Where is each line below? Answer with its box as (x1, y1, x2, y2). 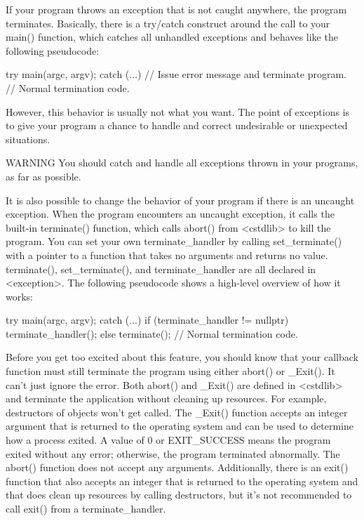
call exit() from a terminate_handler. (6, 501, 166, 515)
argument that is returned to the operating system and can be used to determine (6, 418, 353, 433)
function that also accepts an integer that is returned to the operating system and (6, 473, 358, 488)
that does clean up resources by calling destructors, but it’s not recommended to (6, 487, 352, 502)
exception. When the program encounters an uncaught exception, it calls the (6, 206, 335, 221)
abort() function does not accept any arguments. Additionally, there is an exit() (6, 460, 349, 475)
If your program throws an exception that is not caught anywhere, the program (6, 2, 347, 16)
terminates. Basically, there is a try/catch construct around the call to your (6, 15, 330, 30)
